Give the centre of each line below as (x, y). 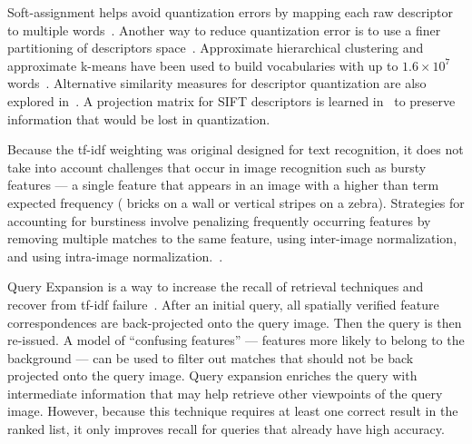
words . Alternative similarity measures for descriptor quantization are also (217, 83)
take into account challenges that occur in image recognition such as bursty (217, 167)
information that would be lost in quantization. (139, 118)
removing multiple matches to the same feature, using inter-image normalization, (232, 238)
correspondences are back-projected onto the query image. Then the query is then (235, 322)
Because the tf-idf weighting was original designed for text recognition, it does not (236, 149)
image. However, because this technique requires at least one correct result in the (233, 411)
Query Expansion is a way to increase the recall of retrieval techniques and (216, 286)
